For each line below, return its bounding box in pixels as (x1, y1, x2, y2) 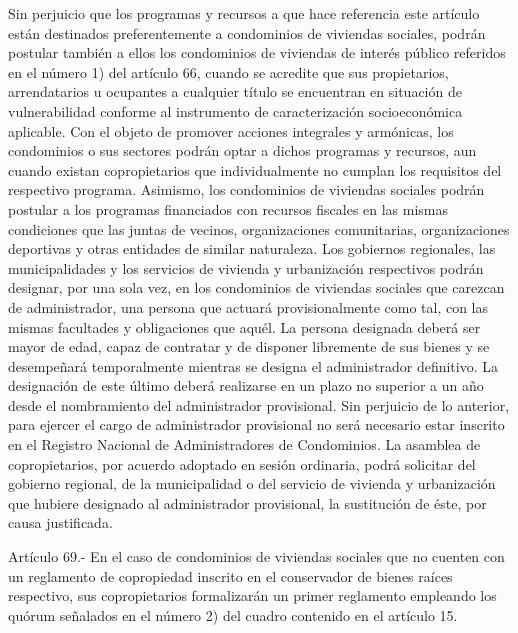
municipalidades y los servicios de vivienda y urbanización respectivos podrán (8, 257, 484, 278)
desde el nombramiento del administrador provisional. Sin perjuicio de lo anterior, (8, 394, 510, 415)
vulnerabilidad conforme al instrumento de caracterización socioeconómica (8, 100, 463, 121)
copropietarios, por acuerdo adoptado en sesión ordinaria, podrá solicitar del (8, 453, 476, 474)
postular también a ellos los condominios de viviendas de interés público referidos (8, 42, 506, 63)
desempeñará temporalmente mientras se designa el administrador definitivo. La (8, 355, 498, 376)
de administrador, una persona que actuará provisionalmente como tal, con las (8, 296, 489, 317)
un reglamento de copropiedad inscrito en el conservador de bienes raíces (8, 565, 453, 586)
